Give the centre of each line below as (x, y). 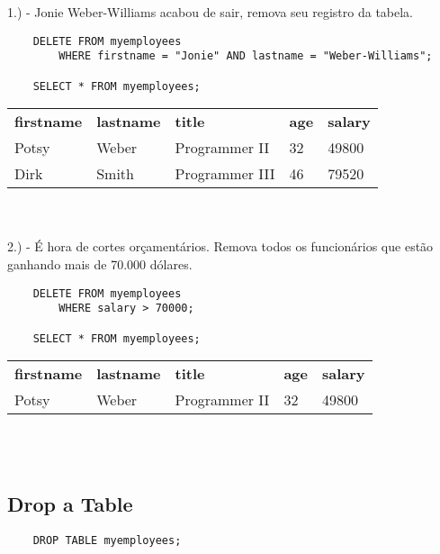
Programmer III (225, 174)
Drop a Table (70, 503)
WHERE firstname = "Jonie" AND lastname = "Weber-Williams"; (246, 56)
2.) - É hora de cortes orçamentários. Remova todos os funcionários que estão (220, 246)
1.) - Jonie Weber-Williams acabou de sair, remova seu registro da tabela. (211, 12)
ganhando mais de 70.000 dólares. (100, 264)
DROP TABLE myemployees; (107, 540)
